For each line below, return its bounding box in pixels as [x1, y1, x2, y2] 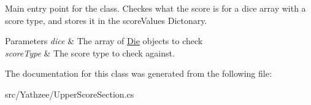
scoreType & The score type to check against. [5, 46, 175, 59]
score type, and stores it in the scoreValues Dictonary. [5, 14, 207, 26]
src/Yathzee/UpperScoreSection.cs [5, 87, 134, 100]
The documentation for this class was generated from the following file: [5, 67, 272, 80]
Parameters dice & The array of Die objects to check [5, 34, 203, 47]
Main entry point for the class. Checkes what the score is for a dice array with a [5, 2, 306, 14]
